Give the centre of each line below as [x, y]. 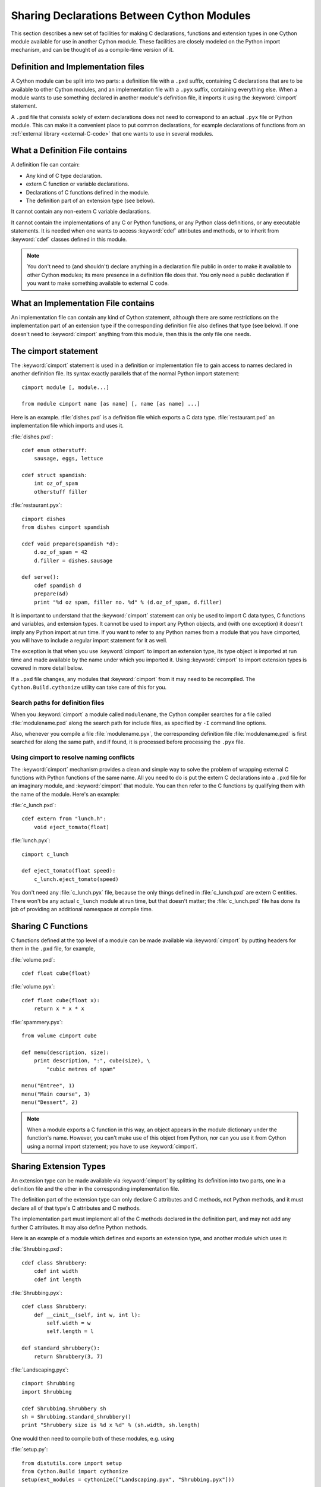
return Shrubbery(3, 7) [68, 1356]
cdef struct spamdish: [55, 475]
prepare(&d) [51, 594]
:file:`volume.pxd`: [33, 959]
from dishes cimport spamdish [66, 527]
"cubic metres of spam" [81, 1069]
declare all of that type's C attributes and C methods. [76, 1208]
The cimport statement [54, 351]
